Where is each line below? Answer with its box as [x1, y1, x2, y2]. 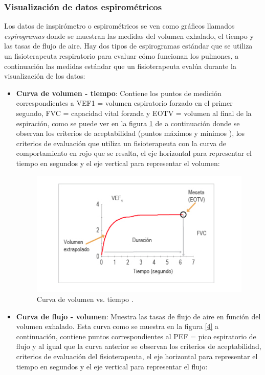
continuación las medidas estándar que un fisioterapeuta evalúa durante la [4, 60, 236, 71]
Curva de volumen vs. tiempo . [36, 293, 134, 304]
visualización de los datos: [4, 71, 85, 81]
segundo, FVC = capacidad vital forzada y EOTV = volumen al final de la [16, 107, 252, 118]
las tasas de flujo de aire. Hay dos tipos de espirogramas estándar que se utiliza [4, 40, 253, 51]
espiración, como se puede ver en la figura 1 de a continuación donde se [16, 118, 240, 128]
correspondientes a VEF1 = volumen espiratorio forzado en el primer [16, 98, 233, 108]
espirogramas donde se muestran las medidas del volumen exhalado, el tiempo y [4, 30, 254, 41]
